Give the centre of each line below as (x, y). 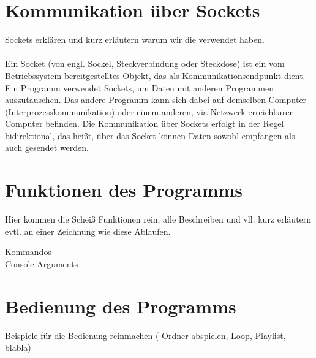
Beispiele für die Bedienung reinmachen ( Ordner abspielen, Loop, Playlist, (145, 335)
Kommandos (28, 252)
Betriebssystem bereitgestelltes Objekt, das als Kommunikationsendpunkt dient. (155, 75)
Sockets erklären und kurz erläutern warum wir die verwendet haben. (135, 40)
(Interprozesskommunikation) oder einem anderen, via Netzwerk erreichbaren (150, 111)
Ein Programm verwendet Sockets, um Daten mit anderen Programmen (139, 87)
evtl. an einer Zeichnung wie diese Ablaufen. (88, 231)
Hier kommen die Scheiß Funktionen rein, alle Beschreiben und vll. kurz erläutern (158, 219)
